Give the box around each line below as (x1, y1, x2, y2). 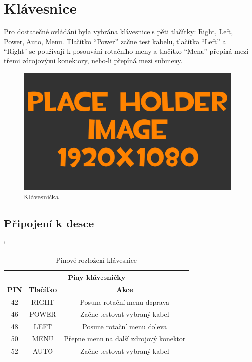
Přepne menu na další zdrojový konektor (64, 333, 186, 343)
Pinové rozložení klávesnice (56, 254, 137, 265)
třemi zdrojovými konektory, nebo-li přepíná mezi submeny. (4, 55, 183, 65)
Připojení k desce (4, 215, 94, 230)
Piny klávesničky (68, 272, 126, 282)
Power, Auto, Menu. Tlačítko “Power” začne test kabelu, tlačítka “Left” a (4, 36, 226, 46)
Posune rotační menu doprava (80, 297, 170, 307)
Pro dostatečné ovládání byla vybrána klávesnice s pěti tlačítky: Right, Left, (4, 27, 233, 37)
